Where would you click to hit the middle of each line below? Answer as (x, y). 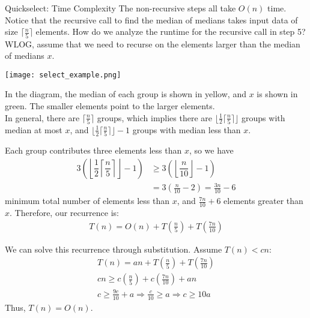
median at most (34, 129)
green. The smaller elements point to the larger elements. (110, 105)
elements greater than (263, 201)
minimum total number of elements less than (87, 201)
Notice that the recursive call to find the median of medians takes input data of (151, 19)
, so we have (211, 150)
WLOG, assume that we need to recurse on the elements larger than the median (153, 43)
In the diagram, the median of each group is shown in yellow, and (126, 94)
